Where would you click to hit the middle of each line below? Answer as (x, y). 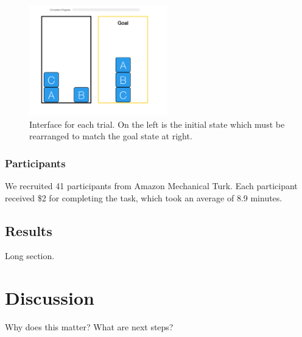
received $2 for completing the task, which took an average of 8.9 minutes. (144, 197)
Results (29, 230)
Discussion (50, 298)
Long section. (30, 256)
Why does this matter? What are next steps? (89, 327)
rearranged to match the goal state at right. (111, 136)
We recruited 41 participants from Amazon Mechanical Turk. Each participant (151, 186)
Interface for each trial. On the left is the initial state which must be (157, 124)
